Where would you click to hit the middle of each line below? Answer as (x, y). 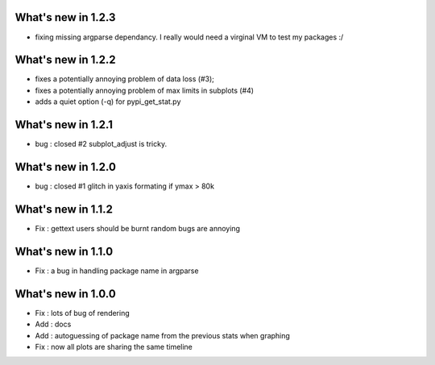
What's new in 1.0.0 (65, 294)
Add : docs (53, 324)
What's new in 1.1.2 (64, 209)
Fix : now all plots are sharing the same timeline (114, 346)
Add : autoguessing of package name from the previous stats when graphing (162, 335)
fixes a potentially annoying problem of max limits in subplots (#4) (144, 90)
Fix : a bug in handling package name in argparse (117, 271)
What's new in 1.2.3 (65, 17)
